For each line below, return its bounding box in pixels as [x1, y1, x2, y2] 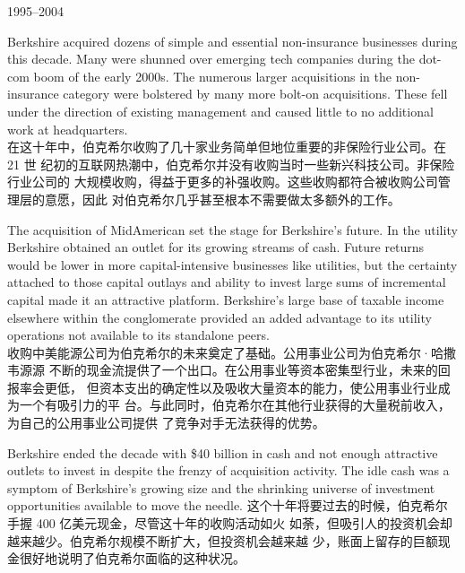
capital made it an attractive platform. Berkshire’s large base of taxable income [7, 290, 444, 308]
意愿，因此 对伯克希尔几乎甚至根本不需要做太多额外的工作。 [44, 189, 400, 208]
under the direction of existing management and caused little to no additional [7, 101, 434, 120]
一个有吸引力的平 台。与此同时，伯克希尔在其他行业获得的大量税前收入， [19, 395, 451, 414]
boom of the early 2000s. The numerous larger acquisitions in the [33, 66, 392, 85]
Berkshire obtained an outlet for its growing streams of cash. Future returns [7, 238, 425, 256]
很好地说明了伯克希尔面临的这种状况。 [19, 549, 245, 568]
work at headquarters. [7, 119, 128, 138]
